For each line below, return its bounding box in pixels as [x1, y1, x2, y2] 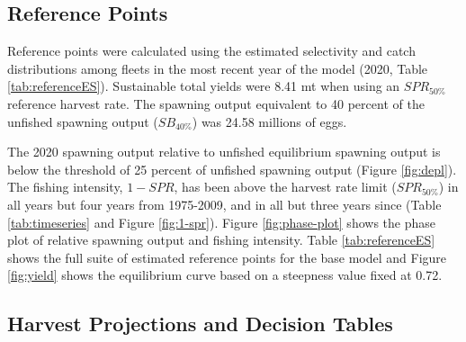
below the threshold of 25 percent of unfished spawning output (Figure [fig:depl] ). [7, 159, 457, 178]
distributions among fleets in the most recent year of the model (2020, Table [7, 58, 428, 77]
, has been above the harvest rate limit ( [174, 177, 397, 196]
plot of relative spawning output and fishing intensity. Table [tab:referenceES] [7, 230, 435, 249]
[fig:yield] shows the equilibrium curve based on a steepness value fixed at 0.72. [7, 265, 443, 284]
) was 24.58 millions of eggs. [192, 112, 347, 130]
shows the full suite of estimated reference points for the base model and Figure [7, 247, 447, 266]
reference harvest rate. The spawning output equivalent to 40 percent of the [7, 94, 425, 112]
